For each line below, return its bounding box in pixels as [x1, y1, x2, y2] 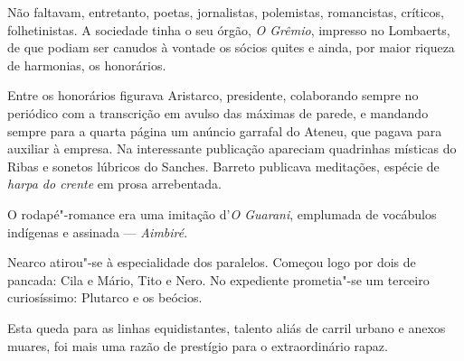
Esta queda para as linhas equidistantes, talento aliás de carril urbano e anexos [7, 318, 446, 337]
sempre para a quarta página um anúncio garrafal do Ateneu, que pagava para [7, 121, 442, 140]
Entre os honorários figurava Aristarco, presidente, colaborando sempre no [7, 86, 419, 105]
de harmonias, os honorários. [7, 55, 166, 74]
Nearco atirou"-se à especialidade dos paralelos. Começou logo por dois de [7, 253, 416, 272]
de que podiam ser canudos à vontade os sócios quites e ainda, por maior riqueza [7, 38, 455, 57]
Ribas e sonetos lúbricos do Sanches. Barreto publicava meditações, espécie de [7, 156, 440, 175]
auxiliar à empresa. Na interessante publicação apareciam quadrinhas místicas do [7, 139, 457, 158]
